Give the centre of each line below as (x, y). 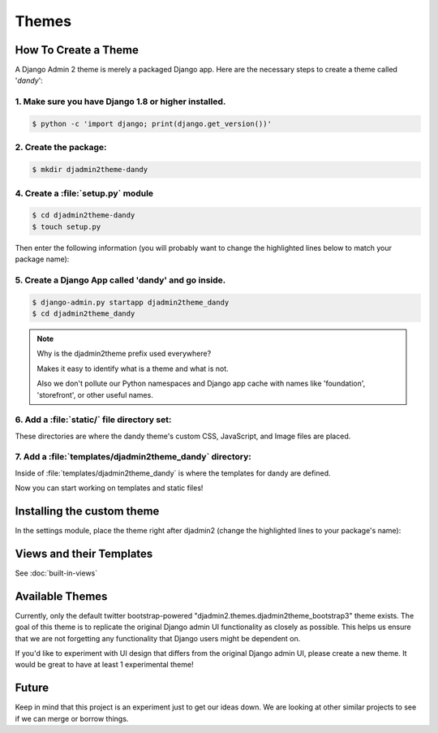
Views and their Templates (84, 553)
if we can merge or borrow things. (72, 718)
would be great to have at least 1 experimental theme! (104, 665)
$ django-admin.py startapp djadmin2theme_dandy (131, 302)
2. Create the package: (61, 148)
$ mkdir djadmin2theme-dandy (90, 170)
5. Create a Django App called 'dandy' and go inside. (120, 280)
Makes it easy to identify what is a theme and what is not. (133, 369)
